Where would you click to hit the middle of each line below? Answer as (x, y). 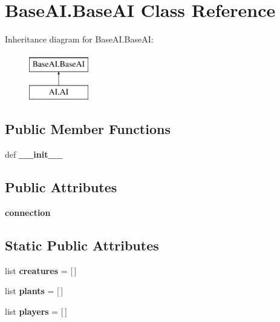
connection (28, 212)
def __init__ (34, 154)
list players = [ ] (36, 311)
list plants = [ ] (34, 291)
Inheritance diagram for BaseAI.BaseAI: (79, 39)
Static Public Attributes (82, 245)
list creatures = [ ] (41, 270)
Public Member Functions (88, 129)
